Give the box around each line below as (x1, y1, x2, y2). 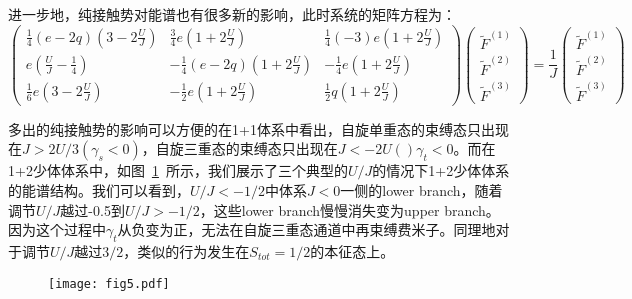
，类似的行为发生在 (123, 240, 250, 261)
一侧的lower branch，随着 (340, 179, 503, 200)
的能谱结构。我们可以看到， (8, 179, 190, 200)
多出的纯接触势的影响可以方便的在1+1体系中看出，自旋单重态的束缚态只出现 (8, 118, 509, 139)
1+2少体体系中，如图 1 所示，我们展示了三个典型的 (8, 160, 348, 181)
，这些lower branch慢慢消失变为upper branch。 (199, 199, 500, 220)
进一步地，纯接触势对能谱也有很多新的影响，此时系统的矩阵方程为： (8, 4, 456, 24)
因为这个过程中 (8, 219, 106, 240)
